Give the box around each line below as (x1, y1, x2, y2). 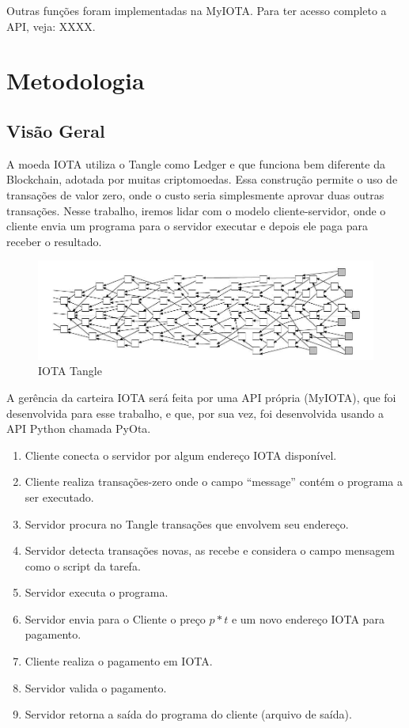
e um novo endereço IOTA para (231, 610, 384, 627)
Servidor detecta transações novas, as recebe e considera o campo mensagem (25, 542, 396, 559)
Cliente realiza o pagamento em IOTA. (25, 653, 213, 669)
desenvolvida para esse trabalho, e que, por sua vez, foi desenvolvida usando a (6, 404, 384, 421)
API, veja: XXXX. (6, 17, 96, 34)
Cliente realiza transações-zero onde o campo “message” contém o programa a (25, 473, 403, 490)
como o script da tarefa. (25, 557, 141, 574)
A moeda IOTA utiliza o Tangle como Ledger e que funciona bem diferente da (6, 155, 385, 172)
